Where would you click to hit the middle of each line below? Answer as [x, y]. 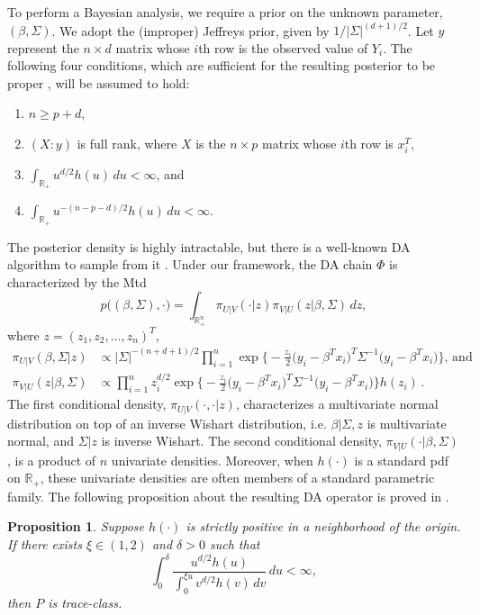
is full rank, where [127, 144]
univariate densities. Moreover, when [212, 460]
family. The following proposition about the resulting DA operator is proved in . [228, 496]
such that [235, 543]
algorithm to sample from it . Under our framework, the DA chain [190, 264]
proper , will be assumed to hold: [99, 82]
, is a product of [52, 460]
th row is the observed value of [283, 47]
